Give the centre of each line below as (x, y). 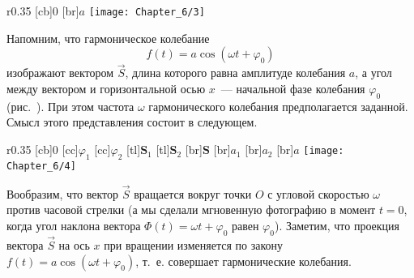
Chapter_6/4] (41, 166)
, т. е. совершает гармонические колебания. (243, 261)
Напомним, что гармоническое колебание (108, 38)
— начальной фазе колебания (293, 89)
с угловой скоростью (318, 193)
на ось (74, 244)
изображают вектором (60, 73)
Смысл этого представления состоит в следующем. (132, 122)
